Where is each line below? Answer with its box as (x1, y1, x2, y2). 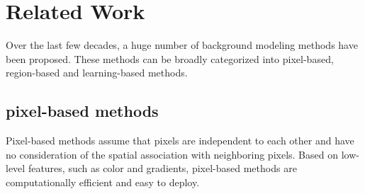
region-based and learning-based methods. (6, 65, 188, 80)
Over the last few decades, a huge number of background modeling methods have (6, 38, 358, 52)
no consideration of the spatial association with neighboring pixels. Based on (6, 147, 338, 161)
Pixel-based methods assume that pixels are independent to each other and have (6, 133, 354, 148)
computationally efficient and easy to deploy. (6, 174, 200, 189)
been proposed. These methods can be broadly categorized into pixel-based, (6, 51, 334, 66)
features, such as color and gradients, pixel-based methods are (28, 161, 297, 176)
